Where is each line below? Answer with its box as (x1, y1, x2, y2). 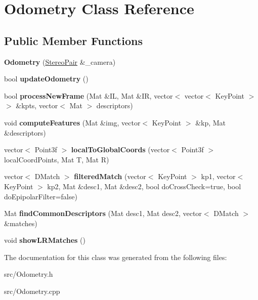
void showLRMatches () (4, 235, 85, 245)
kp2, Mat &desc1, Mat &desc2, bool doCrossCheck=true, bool (47, 181, 241, 191)
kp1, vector (201, 171, 236, 182)
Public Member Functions (4, 32, 143, 48)
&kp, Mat (195, 117, 226, 127)
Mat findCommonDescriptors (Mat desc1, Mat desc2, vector (4, 208, 202, 219)
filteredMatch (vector (74, 171, 146, 182)
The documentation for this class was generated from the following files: (4, 251, 227, 262)
